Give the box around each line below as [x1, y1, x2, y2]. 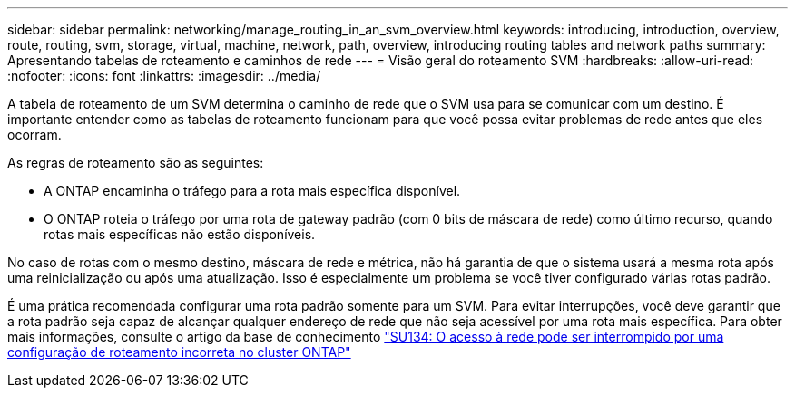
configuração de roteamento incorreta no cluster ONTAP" [7, 344, 351, 360]
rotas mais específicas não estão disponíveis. [44, 226, 316, 242]
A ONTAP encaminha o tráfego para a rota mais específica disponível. [44, 183, 461, 198]
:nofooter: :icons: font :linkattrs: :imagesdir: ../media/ [7, 68, 321, 83]
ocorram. [7, 127, 62, 142]
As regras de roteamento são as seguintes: [7, 155, 264, 170]
